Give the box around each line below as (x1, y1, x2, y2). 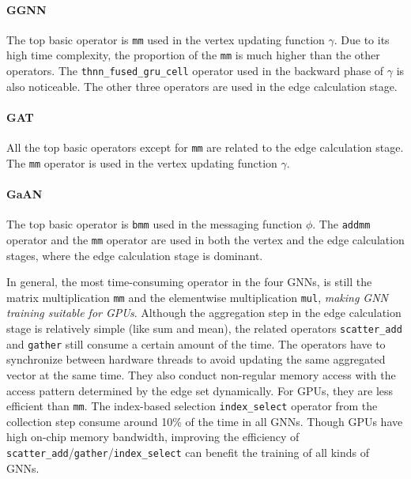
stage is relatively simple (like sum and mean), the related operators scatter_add (6, 320, 402, 337)
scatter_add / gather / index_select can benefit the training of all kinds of (6, 443, 369, 460)
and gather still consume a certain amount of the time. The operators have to (6, 335, 386, 352)
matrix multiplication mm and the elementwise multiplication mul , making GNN (6, 289, 388, 305)
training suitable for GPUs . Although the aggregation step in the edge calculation (6, 304, 402, 321)
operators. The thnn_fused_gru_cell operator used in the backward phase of (6, 62, 384, 79)
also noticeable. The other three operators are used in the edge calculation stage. (6, 77, 398, 94)
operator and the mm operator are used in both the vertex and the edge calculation (6, 231, 405, 247)
